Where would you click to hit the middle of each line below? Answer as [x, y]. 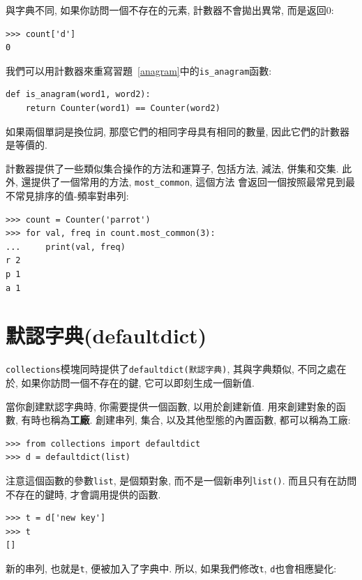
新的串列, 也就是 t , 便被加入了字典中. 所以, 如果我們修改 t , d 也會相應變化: [171, 568]
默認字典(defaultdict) [106, 335]
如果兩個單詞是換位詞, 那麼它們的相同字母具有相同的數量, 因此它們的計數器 [178, 131]
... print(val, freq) [66, 247]
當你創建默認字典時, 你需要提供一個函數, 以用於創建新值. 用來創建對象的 [171, 406]
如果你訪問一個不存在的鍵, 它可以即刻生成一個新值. [138, 382]
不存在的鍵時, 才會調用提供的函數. [83, 494]
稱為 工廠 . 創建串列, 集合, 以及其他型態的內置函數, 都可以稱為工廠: [201, 420]
